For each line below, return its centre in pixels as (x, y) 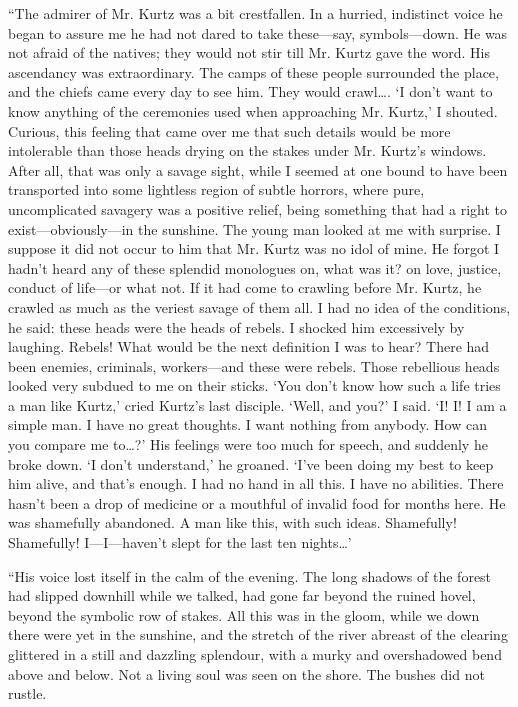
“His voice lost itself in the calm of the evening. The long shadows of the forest (250, 575)
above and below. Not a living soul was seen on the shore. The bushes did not (246, 673)
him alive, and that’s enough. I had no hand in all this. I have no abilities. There (256, 483)
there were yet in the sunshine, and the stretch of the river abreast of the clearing (258, 634)
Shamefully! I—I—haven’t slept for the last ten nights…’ (180, 542)
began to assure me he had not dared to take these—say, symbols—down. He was (258, 32)
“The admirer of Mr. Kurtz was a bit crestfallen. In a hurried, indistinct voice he (255, 13)
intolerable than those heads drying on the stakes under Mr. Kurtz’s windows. (247, 150)
